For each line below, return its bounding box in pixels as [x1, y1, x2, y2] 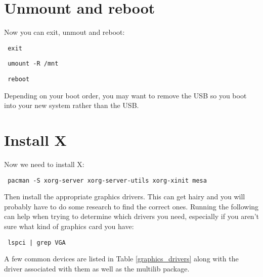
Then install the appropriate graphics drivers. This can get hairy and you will [4, 191, 245, 202]
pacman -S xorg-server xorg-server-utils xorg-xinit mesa [8, 177, 207, 184]
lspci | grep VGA [8, 239, 66, 246]
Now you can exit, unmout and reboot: [4, 27, 125, 37]
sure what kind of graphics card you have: [4, 221, 134, 232]
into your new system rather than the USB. [4, 100, 139, 110]
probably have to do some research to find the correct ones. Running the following [4, 201, 259, 211]
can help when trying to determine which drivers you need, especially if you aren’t [4, 211, 259, 221]
